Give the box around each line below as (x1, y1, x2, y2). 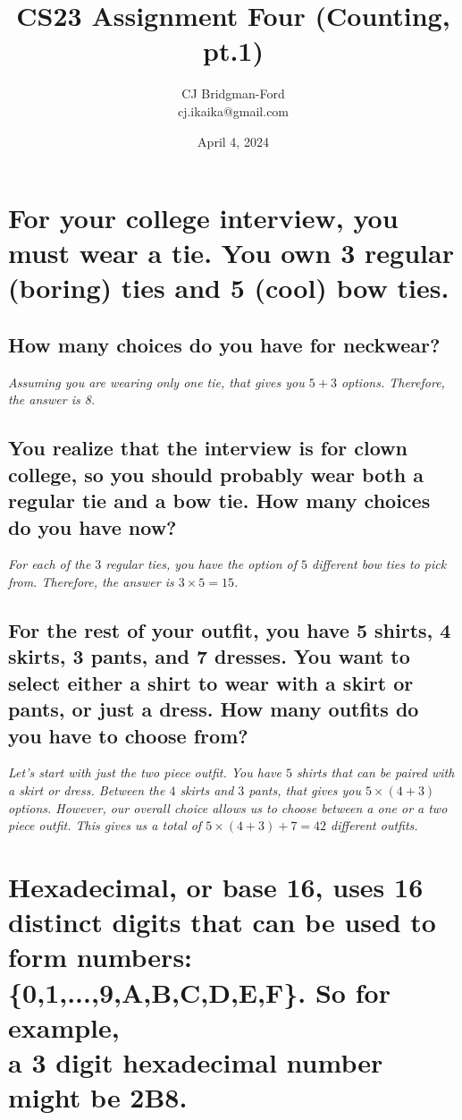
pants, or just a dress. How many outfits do (8, 695, 419, 723)
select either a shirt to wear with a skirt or (8, 668, 414, 696)
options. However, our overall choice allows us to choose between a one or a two (8, 798, 448, 817)
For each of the (8, 555, 91, 573)
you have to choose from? (8, 721, 248, 749)
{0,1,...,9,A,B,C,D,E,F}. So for (8, 973, 391, 1010)
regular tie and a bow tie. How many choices (8, 487, 431, 514)
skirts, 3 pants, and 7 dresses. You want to (8, 642, 410, 670)
